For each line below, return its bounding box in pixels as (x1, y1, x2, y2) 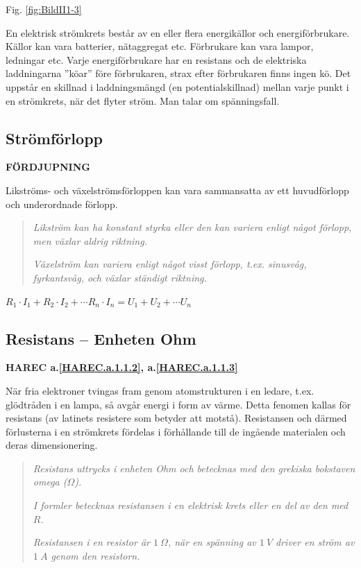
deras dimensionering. (6, 438, 98, 452)
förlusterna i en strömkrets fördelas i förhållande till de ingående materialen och (6, 424, 346, 438)
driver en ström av (276, 535, 355, 549)
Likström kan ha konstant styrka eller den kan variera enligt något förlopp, (33, 220, 352, 234)
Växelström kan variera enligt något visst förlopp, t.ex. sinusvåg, (33, 257, 307, 271)
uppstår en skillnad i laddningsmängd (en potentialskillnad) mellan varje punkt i (6, 79, 349, 94)
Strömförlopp (6, 127, 103, 148)
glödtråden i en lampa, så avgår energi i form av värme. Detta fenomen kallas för (6, 397, 351, 411)
